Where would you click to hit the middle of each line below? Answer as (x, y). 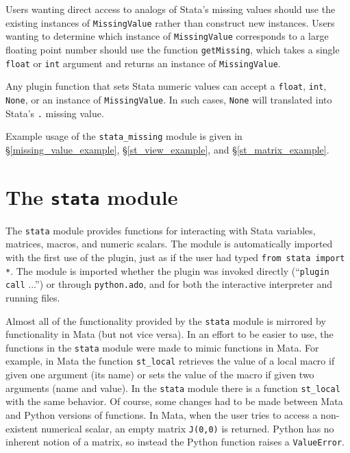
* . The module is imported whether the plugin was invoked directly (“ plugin (167, 270)
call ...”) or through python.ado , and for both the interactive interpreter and (169, 284)
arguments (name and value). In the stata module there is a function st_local (173, 388)
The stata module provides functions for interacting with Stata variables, (161, 230)
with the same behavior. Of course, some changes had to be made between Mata (174, 401)
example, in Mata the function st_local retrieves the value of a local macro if (170, 361)
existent (22, 428)
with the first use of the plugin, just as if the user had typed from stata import (175, 257)
